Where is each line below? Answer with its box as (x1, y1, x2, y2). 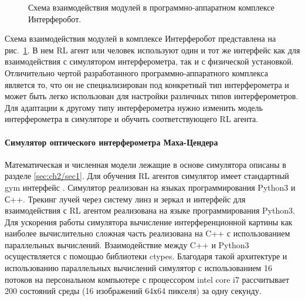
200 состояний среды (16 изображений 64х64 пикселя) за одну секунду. (5, 285, 262, 297)
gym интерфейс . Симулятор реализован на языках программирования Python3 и (5, 181, 296, 193)
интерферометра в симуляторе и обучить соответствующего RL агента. (5, 113, 259, 125)
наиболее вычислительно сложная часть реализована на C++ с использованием (5, 227, 290, 239)
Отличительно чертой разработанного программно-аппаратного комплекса (5, 66, 268, 79)
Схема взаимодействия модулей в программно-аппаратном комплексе (28, 1, 274, 13)
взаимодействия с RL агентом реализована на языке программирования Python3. (5, 204, 295, 217)
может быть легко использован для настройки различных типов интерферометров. (5, 90, 299, 102)
